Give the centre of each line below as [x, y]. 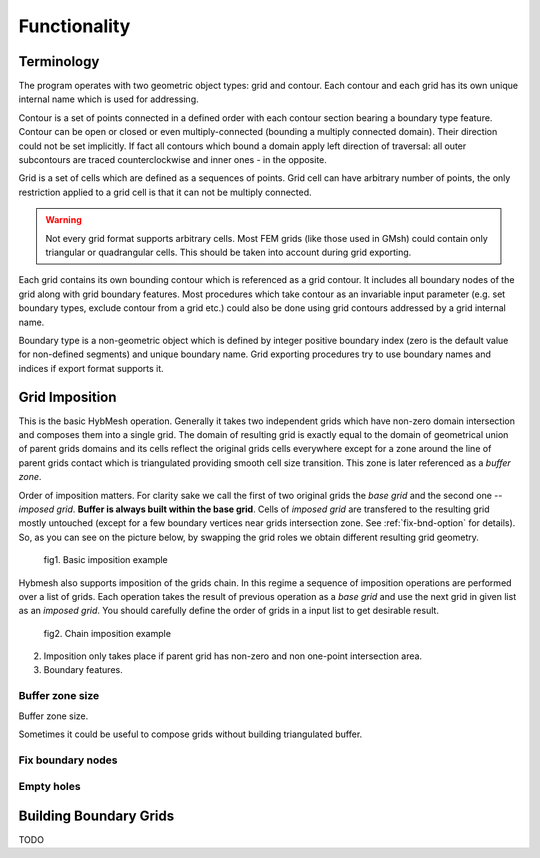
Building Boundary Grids [96, 815]
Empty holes [49, 787]
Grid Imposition [67, 396]
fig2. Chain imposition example [107, 633]
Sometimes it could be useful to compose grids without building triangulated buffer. [190, 734]
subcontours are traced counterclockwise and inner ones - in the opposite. [172, 160]
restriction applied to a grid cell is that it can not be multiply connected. [165, 192]
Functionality [74, 26]
